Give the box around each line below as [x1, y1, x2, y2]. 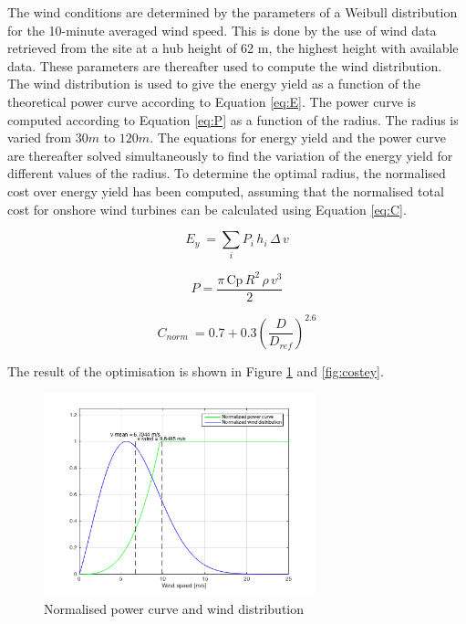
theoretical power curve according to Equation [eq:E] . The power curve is [7, 91, 416, 111]
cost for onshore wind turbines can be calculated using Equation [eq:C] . [7, 199, 407, 218]
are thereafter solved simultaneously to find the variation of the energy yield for [7, 145, 453, 164]
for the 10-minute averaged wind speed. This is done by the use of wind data [7, 20, 437, 39]
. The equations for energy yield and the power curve [150, 128, 447, 147]
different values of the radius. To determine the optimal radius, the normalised [7, 164, 446, 183]
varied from [7, 128, 72, 147]
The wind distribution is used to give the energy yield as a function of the [7, 74, 421, 93]
